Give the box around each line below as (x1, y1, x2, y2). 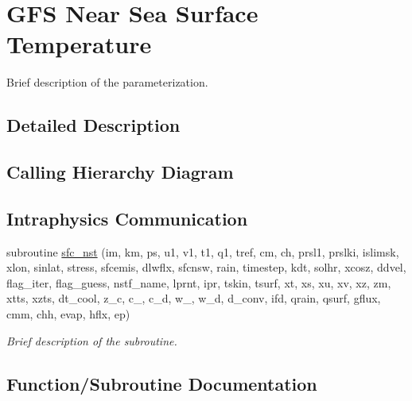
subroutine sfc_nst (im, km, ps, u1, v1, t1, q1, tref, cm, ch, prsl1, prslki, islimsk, (6, 243, 399, 260)
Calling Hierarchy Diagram (6, 160, 234, 184)
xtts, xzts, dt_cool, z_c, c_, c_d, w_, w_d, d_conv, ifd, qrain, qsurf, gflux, (6, 290, 381, 307)
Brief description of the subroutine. (6, 332, 177, 349)
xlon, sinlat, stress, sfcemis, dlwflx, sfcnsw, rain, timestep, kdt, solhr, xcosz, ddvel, (6, 259, 406, 276)
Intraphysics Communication (6, 206, 248, 230)
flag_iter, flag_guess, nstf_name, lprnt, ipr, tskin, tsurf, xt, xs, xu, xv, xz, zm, (6, 274, 391, 291)
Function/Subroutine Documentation (6, 371, 317, 395)
